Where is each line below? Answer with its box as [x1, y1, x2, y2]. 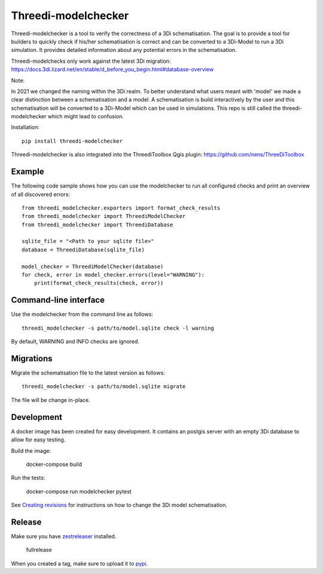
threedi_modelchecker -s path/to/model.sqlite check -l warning [22, 324, 215, 331]
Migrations [11, 353, 53, 364]
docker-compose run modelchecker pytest [26, 487, 132, 495]
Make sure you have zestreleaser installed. [11, 532, 117, 540]
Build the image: [11, 447, 51, 454]
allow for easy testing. [11, 436, 66, 443]
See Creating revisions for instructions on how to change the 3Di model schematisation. [11, 502, 227, 509]
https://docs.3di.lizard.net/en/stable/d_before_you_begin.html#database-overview [11, 66, 214, 73]
